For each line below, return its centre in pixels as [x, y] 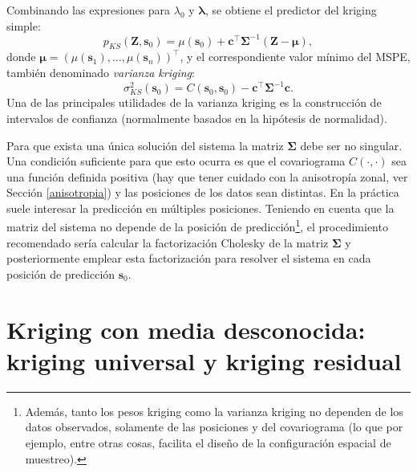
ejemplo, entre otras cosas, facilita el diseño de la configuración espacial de [208, 443]
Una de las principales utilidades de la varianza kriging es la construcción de [194, 102]
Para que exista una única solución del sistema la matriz [145, 145]
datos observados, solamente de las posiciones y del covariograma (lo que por [214, 427]
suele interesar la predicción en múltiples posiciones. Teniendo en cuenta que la [200, 208]
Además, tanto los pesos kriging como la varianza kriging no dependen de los [214, 411]
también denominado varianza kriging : [101, 73]
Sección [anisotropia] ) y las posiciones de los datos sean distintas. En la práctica [203, 192]
